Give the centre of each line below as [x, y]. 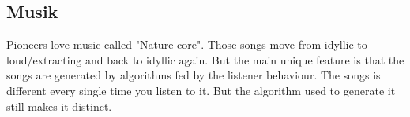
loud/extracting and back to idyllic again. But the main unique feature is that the [205, 59]
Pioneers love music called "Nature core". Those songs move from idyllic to [187, 44]
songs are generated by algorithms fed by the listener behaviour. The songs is [194, 75]
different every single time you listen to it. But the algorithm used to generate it [201, 90]
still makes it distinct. [59, 106]
